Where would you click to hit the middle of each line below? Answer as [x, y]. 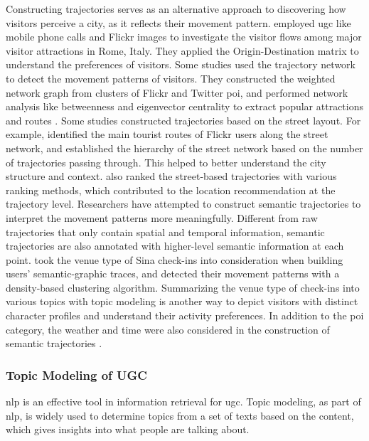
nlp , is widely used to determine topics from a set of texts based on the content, [180, 415]
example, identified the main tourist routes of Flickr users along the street [167, 134]
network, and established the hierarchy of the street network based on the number [184, 148]
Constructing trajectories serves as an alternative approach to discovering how [176, 9]
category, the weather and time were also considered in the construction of [168, 329]
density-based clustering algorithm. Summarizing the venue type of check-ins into [183, 287]
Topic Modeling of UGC [76, 374]
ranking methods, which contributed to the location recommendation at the [171, 190]
